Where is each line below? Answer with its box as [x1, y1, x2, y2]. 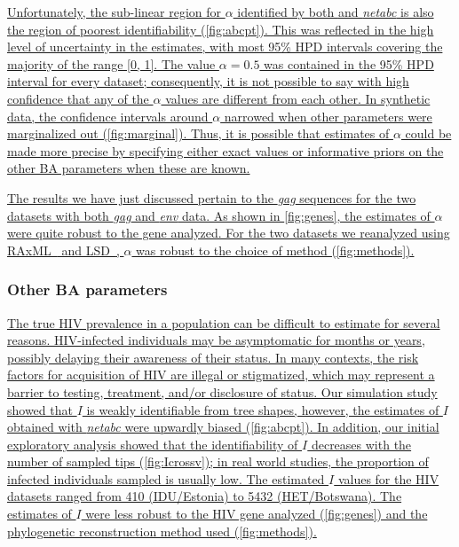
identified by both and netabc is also [237, 3, 434, 20]
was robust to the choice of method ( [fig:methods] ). [136, 240, 415, 259]
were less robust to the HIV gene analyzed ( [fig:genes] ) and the [85, 504, 428, 523]
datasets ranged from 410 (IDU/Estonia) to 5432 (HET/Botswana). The [7, 487, 402, 505]
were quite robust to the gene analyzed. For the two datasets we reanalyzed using [7, 223, 450, 242]
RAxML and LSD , [7, 240, 120, 259]
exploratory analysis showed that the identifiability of [7, 434, 298, 453]
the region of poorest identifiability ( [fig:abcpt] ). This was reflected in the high [7, 20, 434, 38]
